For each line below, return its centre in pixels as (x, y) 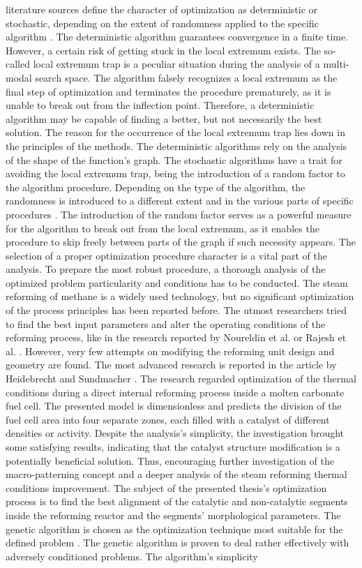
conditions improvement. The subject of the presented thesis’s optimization (166, 487)
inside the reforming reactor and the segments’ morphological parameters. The (173, 515)
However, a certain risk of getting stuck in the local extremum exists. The (163, 50)
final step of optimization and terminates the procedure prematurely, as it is (168, 91)
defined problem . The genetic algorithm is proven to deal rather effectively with (178, 543)
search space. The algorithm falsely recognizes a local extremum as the (186, 77)
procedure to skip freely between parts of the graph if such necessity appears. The (181, 242)
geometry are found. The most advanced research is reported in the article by (171, 365)
